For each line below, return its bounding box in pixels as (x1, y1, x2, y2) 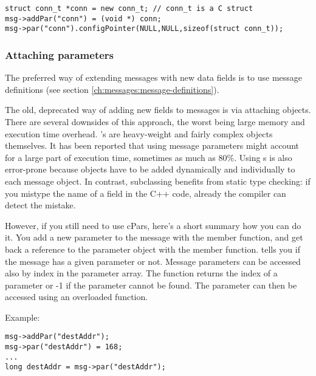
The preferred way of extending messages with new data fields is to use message (5, 71, 303, 84)
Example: (5, 310, 40, 323)
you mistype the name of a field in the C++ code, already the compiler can (5, 186, 286, 199)
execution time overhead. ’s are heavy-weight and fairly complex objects (5, 127, 273, 140)
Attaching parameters (5, 47, 114, 62)
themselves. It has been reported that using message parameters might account (5, 139, 300, 152)
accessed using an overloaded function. (5, 290, 148, 303)
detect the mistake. (5, 199, 76, 211)
